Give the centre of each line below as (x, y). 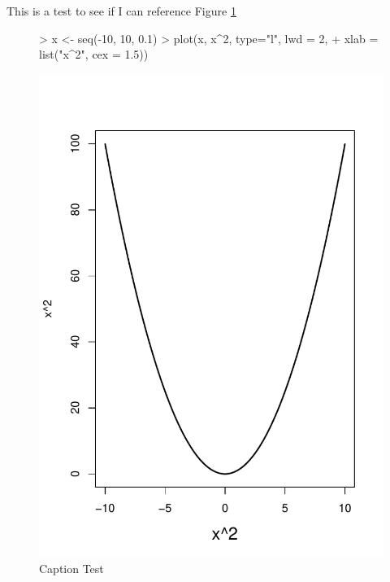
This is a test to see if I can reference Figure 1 (121, 11)
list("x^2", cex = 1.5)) (94, 54)
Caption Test (71, 569)
